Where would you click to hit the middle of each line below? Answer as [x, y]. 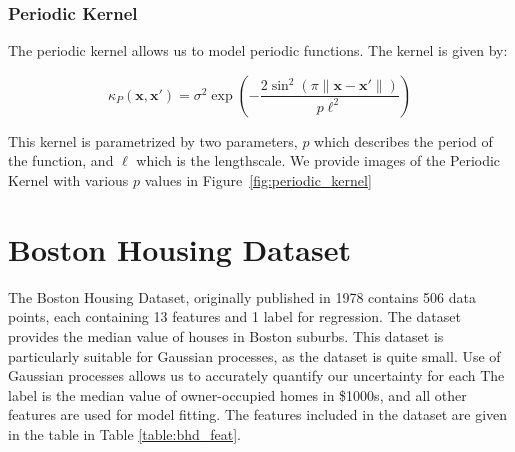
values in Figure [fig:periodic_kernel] [258, 180]
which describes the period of [403, 140]
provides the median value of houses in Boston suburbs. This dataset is [226, 335]
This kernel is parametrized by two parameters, [153, 140]
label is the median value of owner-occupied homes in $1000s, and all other [237, 394]
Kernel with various [68, 180]
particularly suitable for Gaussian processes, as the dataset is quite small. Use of [254, 355]
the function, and [61, 160]
